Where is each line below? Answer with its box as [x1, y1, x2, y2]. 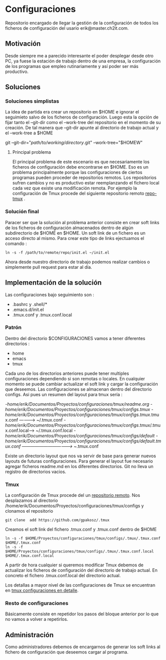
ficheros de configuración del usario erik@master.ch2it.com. [5, 25, 129, 31]
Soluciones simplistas [5, 98, 59, 105]
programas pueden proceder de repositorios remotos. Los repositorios [12, 175, 157, 180]
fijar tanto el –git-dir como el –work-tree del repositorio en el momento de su [5, 120, 161, 125]
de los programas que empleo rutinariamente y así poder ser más [5, 63, 139, 69]
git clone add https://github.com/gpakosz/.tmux [5, 518, 110, 523]
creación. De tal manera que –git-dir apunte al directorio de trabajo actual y [5, 125, 159, 131]
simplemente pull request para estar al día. [5, 264, 93, 270]
